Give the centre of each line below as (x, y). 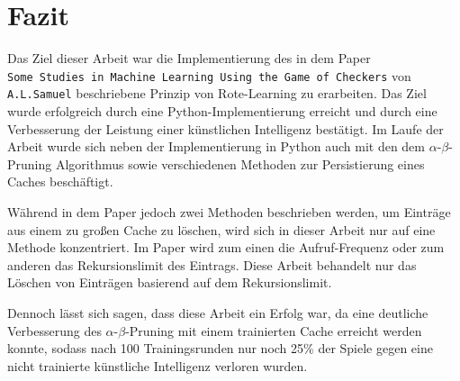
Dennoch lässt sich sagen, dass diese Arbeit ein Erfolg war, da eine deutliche (218, 312)
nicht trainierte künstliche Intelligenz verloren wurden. (158, 365)
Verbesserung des (54, 330)
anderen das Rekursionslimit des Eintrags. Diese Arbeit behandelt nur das (212, 264)
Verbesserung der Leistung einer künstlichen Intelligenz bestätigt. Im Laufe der (225, 128)
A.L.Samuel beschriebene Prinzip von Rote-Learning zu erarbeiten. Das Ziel (217, 93)
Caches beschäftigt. (60, 181)
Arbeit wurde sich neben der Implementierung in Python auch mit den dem (216, 146)
